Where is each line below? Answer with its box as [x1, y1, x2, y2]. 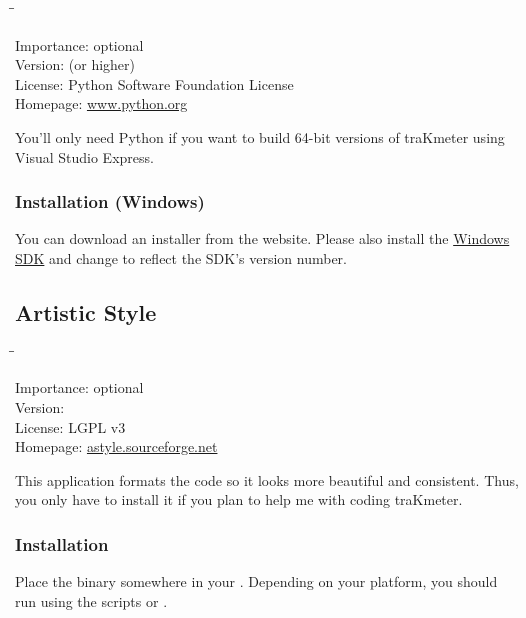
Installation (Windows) [15, 189, 205, 214]
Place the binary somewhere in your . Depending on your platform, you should [15, 571, 498, 592]
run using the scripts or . [15, 590, 168, 611]
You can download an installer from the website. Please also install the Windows [15, 228, 510, 249]
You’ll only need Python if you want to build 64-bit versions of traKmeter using [15, 126, 505, 147]
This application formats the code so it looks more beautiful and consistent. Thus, [15, 469, 519, 490]
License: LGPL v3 [15, 416, 126, 437]
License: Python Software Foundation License [15, 73, 294, 94]
